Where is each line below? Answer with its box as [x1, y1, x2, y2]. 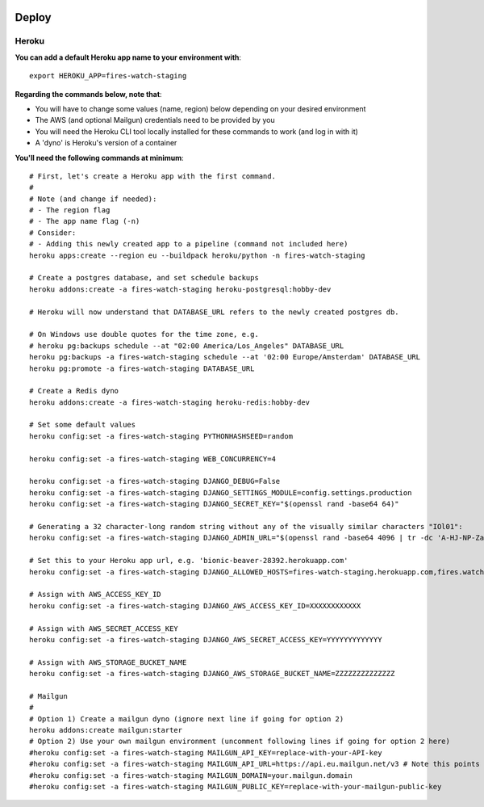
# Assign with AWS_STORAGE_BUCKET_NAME [29, 658, 187, 666]
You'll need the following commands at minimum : [15, 153, 185, 162]
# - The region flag [29, 206, 111, 215]
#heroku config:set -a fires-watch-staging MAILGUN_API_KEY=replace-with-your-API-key [29, 748, 382, 757]
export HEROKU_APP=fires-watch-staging [29, 71, 187, 81]
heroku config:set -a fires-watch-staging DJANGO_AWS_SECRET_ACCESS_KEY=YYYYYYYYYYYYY [29, 635, 382, 644]
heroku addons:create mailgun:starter [29, 725, 183, 735]
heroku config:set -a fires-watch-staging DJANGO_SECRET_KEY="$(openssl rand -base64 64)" [29, 499, 399, 509]
